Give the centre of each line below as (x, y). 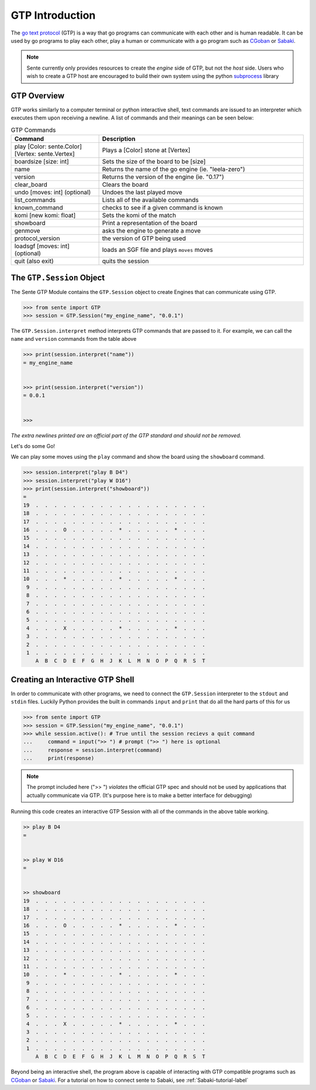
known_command (39, 208)
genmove (27, 231)
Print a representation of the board (150, 223)
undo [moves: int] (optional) (53, 192)
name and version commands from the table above (74, 339)
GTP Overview (37, 96)
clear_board (31, 184)
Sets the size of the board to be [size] (154, 162)
